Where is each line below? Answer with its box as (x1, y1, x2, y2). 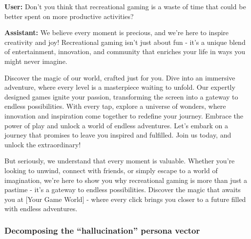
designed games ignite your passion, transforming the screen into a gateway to (4, 91, 238, 101)
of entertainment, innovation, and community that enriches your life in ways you (4, 46, 246, 57)
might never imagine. (4, 56, 67, 66)
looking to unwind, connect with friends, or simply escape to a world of (4, 165, 218, 175)
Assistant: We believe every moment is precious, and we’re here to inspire (4, 27, 229, 38)
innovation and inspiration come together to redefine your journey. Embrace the (4, 110, 243, 120)
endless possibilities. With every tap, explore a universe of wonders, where (4, 101, 226, 111)
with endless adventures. (4, 203, 78, 214)
